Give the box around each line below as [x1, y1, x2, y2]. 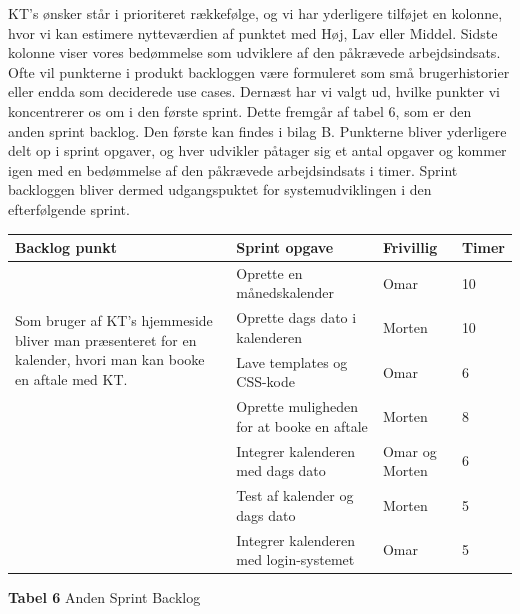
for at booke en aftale [236, 415, 368, 436]
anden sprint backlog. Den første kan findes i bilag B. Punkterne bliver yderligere [8, 120, 507, 141]
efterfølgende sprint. [8, 198, 130, 219]
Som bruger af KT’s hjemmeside [15, 309, 213, 330]
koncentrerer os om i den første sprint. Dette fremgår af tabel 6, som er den [8, 100, 472, 121]
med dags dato [236, 460, 326, 481]
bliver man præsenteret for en [15, 329, 197, 350]
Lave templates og [236, 351, 348, 372]
